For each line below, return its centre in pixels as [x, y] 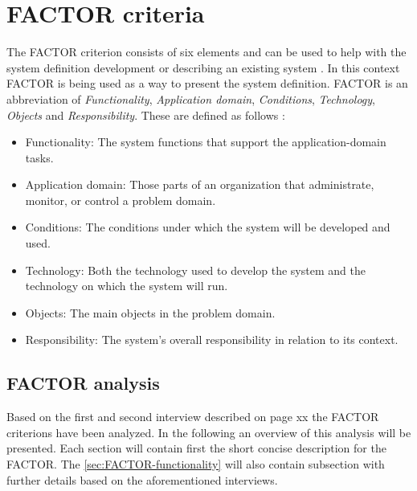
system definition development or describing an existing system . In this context [203, 67]
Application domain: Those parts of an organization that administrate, [200, 184]
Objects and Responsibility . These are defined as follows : [146, 115]
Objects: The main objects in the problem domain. [150, 312]
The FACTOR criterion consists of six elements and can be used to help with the [206, 52]
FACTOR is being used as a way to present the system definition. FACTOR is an [207, 83]
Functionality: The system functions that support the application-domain [206, 142]
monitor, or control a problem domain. [121, 200]
